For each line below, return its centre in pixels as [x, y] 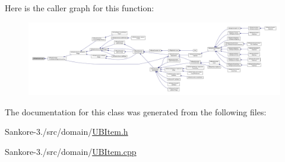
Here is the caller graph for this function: [80, 8]
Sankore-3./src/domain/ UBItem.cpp [71, 151]
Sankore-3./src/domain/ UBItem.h [66, 132]
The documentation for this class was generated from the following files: [136, 111]
